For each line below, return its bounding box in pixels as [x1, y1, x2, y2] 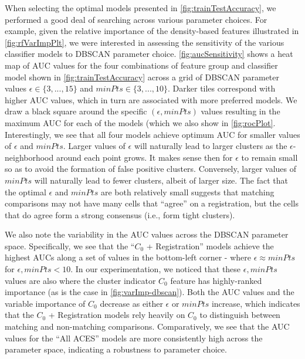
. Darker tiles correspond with [168, 82, 276, 94]
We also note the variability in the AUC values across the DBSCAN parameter [5, 228, 289, 241]
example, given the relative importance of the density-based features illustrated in [5, 25, 299, 37]
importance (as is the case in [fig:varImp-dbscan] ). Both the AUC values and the [5, 286, 294, 298]
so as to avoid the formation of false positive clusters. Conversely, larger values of [5, 162, 296, 175]
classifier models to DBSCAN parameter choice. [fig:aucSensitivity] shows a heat [5, 48, 293, 60]
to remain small [241, 151, 298, 163]
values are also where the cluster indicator [5, 274, 156, 286]
